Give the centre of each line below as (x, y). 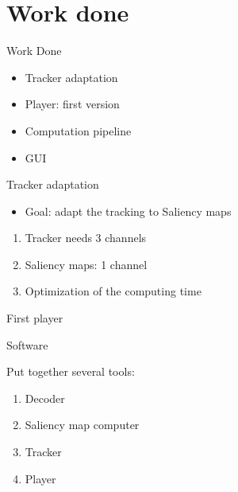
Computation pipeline (78, 130)
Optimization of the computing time (113, 291)
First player (35, 318)
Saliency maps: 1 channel (86, 264)
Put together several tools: (71, 371)
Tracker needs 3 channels (86, 238)
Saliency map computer (82, 425)
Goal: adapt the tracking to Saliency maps (128, 211)
